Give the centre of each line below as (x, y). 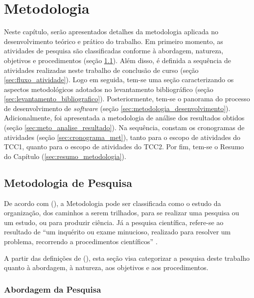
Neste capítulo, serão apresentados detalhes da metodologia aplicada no (111, 32)
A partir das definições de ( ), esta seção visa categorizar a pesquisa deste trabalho (127, 258)
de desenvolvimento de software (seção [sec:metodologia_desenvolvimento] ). (117, 108)
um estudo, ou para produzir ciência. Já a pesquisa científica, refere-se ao (114, 222)
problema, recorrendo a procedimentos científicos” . (81, 241)
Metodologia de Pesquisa (68, 182)
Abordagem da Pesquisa (53, 289)
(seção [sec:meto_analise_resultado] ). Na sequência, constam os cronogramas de (124, 127)
